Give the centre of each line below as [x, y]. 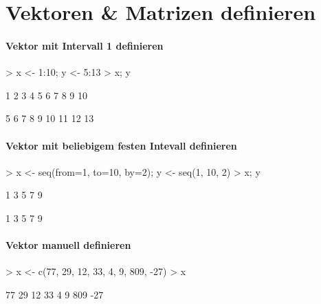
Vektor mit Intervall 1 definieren [85, 45]
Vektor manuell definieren [68, 245]
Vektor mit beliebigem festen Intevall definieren [121, 145]
